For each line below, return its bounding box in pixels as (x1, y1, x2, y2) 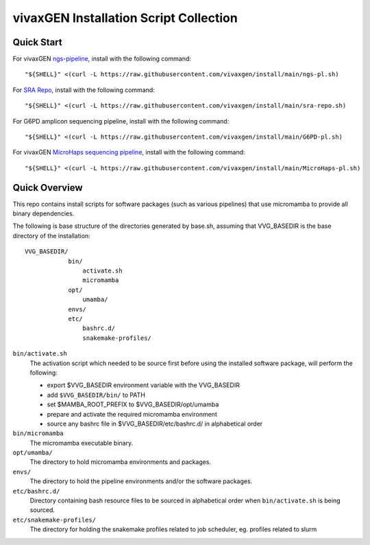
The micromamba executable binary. (29, 439, 134, 447)
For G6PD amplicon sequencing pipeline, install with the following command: (12, 117, 230, 125)
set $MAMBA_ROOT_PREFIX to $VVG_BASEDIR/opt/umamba (47, 400, 219, 408)
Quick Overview (12, 182, 83, 194)
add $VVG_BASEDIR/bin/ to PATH (47, 391, 145, 399)
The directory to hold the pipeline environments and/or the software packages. (29, 477, 253, 485)
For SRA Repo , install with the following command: (12, 86, 156, 94)
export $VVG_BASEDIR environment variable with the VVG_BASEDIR (47, 381, 240, 389)
